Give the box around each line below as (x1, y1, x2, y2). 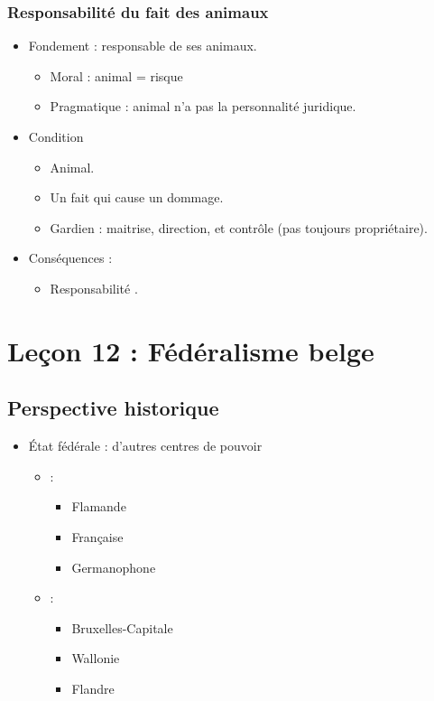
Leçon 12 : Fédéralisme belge (7, 332, 374, 369)
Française (71, 527, 124, 546)
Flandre (71, 678, 115, 697)
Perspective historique (7, 394, 219, 422)
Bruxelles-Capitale (71, 618, 173, 637)
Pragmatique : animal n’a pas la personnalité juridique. (50, 97, 356, 116)
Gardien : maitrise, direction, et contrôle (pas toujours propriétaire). (50, 218, 428, 237)
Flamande (71, 497, 126, 516)
